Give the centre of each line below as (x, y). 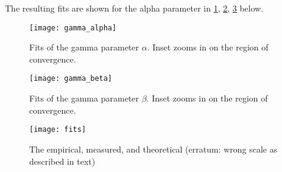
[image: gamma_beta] (71, 79)
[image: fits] (58, 130)
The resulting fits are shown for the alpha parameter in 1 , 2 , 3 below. (134, 8)
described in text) (62, 161)
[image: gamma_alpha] (73, 28)
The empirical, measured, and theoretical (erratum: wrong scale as (153, 149)
